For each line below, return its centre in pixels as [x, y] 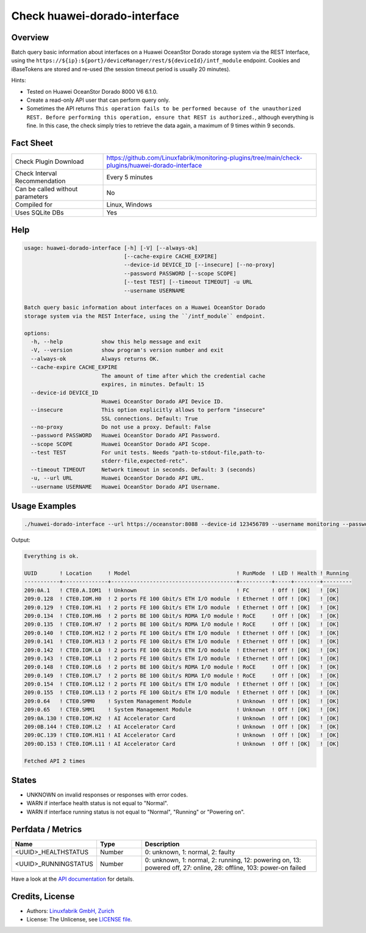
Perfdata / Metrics [47, 829]
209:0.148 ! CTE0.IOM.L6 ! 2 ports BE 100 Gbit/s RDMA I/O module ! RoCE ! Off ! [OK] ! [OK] [182, 667]
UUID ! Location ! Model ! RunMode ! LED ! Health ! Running [186, 573]
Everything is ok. [52, 556]
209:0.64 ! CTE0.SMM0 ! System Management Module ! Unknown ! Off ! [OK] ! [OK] [182, 701]
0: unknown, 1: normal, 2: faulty [190, 852]
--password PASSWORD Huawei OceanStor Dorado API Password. [126, 435]
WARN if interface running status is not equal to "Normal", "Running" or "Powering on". [136, 812]
